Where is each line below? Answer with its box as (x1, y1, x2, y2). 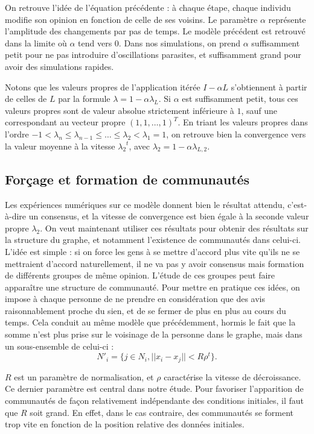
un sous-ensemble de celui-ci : (5, 339, 114, 352)
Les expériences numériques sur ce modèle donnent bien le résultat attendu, (5, 198, 285, 210)
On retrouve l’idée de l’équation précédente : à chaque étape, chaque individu (5, 1, 291, 13)
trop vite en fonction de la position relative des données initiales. (5, 418, 245, 430)
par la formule (58, 92, 111, 105)
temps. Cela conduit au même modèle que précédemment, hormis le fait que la (5, 316, 296, 329)
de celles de (5, 92, 47, 105)
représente (268, 13, 306, 25)
